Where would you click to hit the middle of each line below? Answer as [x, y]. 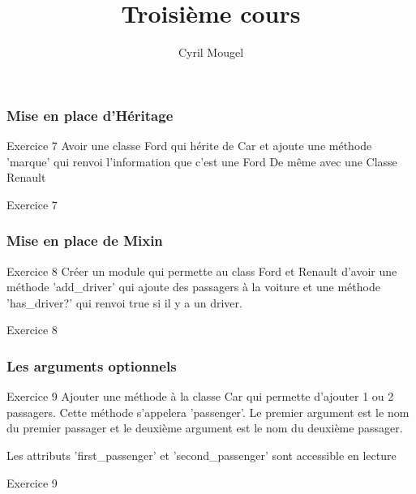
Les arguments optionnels [92, 365]
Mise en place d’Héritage [90, 115]
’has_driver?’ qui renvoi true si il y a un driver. [124, 302]
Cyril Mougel [211, 52]
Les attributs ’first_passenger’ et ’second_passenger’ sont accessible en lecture [202, 455]
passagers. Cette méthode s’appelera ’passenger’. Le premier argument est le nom [208, 412]
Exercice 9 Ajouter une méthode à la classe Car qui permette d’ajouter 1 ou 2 [200, 396]
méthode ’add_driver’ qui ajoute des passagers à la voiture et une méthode [193, 287]
